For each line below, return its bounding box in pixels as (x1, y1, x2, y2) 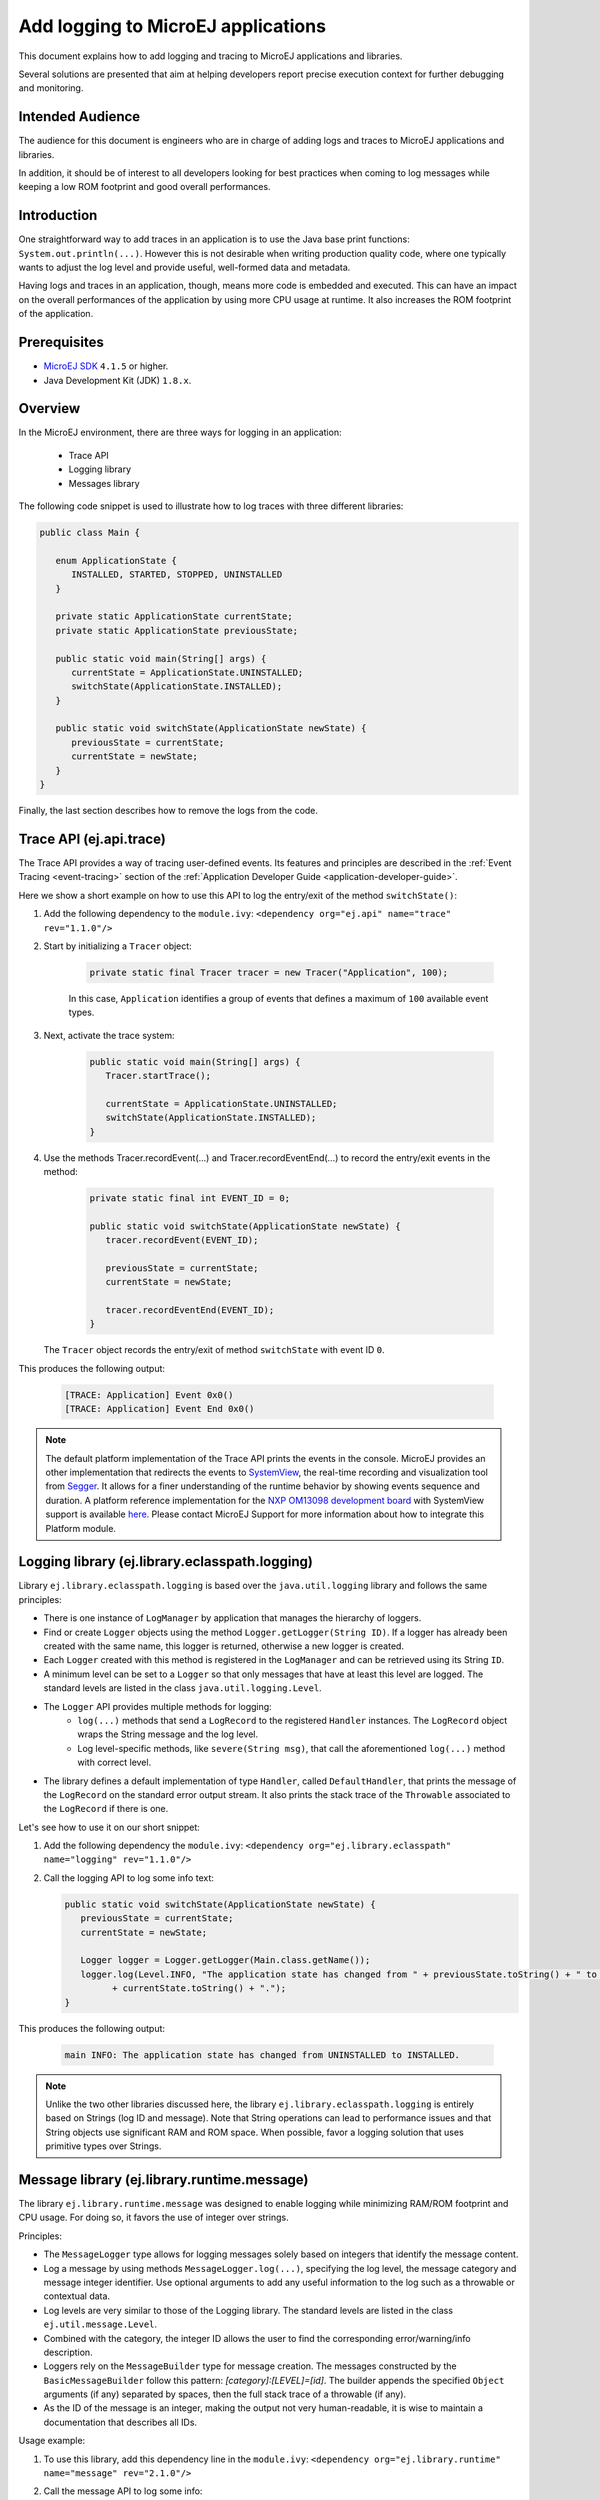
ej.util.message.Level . (43, 2318, 158, 2330)
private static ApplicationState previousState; (55, 625, 299, 636)
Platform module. (45, 1522, 117, 1534)
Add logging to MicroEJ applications (18, 15, 327, 37)
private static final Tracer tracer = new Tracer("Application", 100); (89, 966, 449, 978)
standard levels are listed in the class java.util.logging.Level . (43, 1682, 322, 1694)
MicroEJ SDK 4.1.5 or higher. (43, 360, 169, 372)
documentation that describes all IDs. (43, 2416, 198, 2428)
